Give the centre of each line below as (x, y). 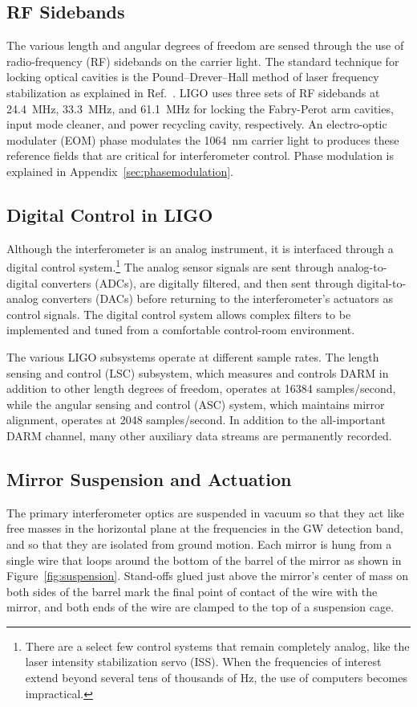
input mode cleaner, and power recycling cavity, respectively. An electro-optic (197, 124)
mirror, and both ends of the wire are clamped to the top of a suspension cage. (200, 607)
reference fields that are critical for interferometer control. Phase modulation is (200, 155)
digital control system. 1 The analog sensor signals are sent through (170, 266)
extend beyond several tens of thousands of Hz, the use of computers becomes (216, 678)
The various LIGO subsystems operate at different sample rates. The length (193, 356)
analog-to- (362, 267)
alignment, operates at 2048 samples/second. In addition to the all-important (196, 420)
